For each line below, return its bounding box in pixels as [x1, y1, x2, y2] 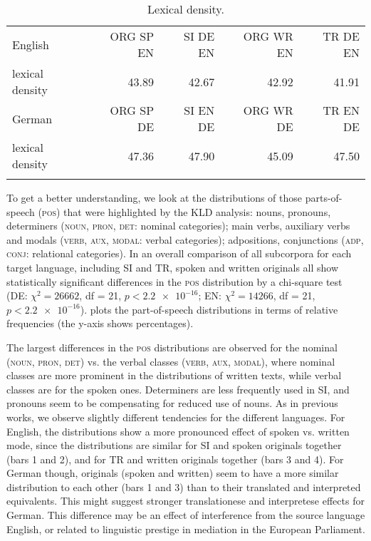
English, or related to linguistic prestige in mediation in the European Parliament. [6, 521, 365, 536]
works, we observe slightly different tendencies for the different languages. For [6, 409, 345, 424]
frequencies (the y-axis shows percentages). [6, 316, 194, 331]
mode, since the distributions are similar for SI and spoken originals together [6, 438, 342, 453]
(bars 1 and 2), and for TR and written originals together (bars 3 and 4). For [6, 451, 344, 466]
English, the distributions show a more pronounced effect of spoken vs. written [6, 423, 350, 438]
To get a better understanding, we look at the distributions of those [6, 190, 303, 205]
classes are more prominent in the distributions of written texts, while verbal [6, 368, 342, 383]
